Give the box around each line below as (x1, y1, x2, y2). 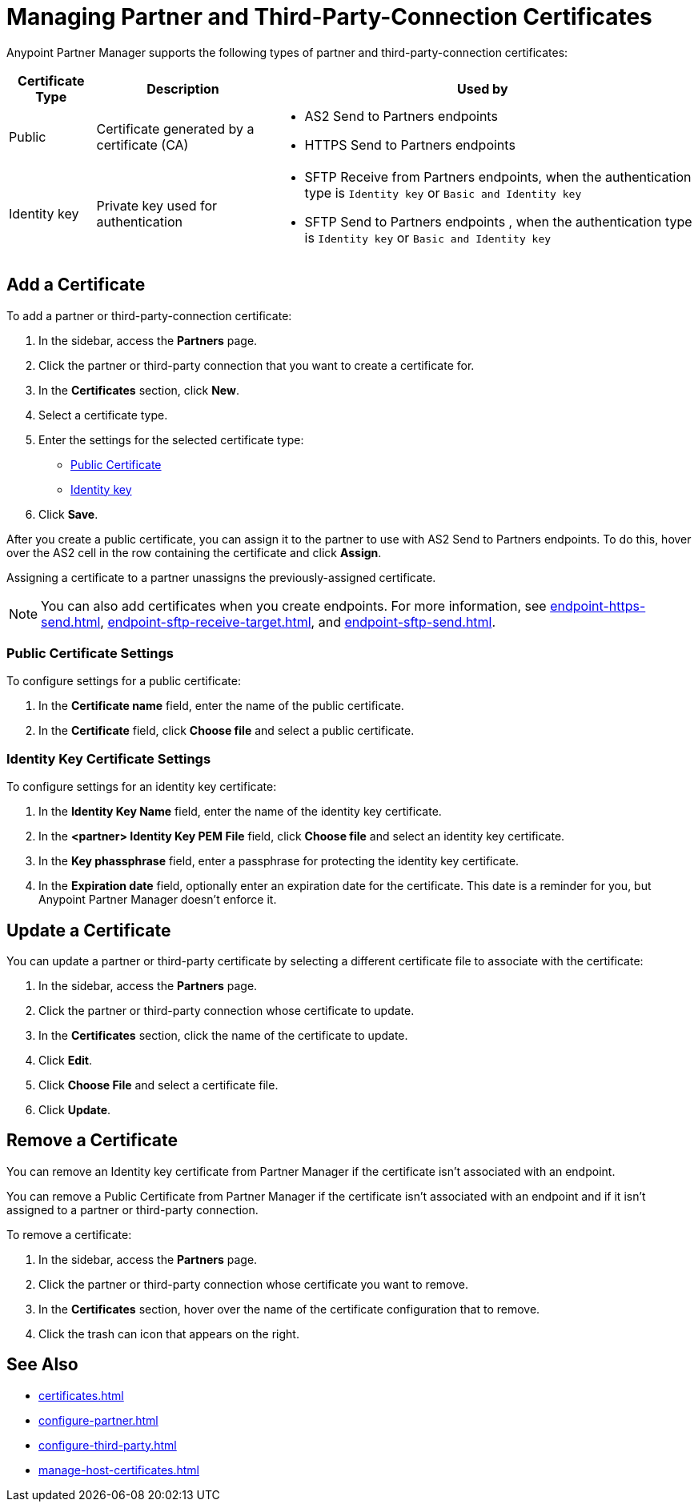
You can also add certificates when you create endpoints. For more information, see (41, 597, 547, 614)
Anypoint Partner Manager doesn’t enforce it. (38, 892, 277, 907)
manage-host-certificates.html (38, 1462, 199, 1477)
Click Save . (38, 507, 98, 521)
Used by (457, 80, 508, 97)
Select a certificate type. (38, 407, 168, 422)
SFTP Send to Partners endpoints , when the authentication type (304, 213, 692, 230)
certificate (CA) (96, 136, 189, 153)
